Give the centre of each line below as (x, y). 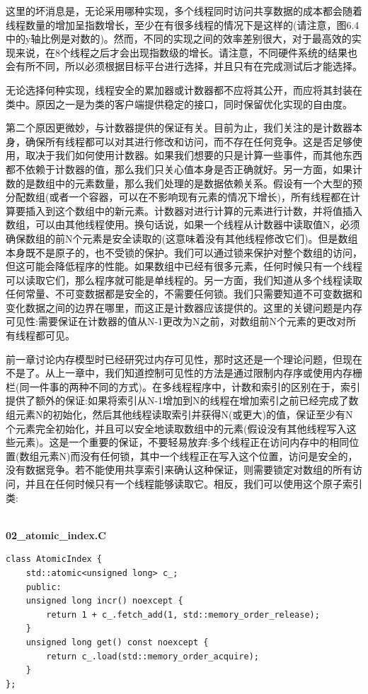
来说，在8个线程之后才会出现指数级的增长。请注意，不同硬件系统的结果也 (186, 52)
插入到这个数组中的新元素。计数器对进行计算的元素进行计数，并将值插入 (194, 210)
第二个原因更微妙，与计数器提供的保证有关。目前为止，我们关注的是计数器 (179, 128)
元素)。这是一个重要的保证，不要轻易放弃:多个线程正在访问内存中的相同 (182, 442)
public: (44, 587)
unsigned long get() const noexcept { (117, 642)
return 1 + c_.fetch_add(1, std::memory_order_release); (183, 614)
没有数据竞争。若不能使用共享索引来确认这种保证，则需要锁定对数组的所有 (179, 470)
